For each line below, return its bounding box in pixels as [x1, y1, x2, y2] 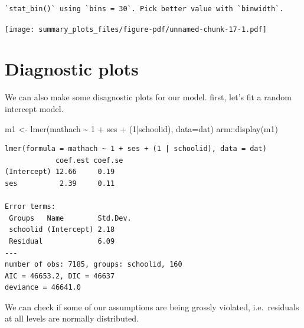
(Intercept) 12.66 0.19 [5, 168, 115, 176]
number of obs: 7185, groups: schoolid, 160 [5, 260, 182, 269]
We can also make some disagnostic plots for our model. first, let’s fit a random [5, 91, 292, 103]
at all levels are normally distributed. [5, 312, 139, 324]
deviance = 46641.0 [5, 283, 81, 292]
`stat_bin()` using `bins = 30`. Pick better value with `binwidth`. [5, 5, 284, 13]
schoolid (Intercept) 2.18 [9, 225, 115, 234]
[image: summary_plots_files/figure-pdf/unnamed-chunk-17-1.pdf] [5, 25, 267, 34]
